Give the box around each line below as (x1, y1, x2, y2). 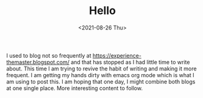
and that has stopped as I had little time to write (71, 58, 190, 66)
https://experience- (92, 51, 142, 59)
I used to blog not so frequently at (6, 51, 91, 59)
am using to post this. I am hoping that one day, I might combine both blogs (6, 78, 196, 85)
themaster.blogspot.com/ (6, 58, 70, 66)
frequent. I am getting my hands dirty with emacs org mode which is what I (6, 71, 194, 78)
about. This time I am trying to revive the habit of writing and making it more (6, 65, 197, 72)
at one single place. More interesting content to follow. (6, 84, 143, 92)
